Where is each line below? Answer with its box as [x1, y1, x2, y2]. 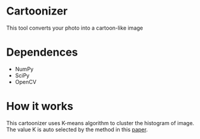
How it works [6, 100, 74, 113]
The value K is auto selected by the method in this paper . [6, 126, 148, 133]
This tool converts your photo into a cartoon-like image [6, 24, 143, 31]
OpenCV [15, 78, 37, 85]
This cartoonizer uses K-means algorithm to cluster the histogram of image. [6, 119, 195, 126]
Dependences [6, 45, 79, 59]
